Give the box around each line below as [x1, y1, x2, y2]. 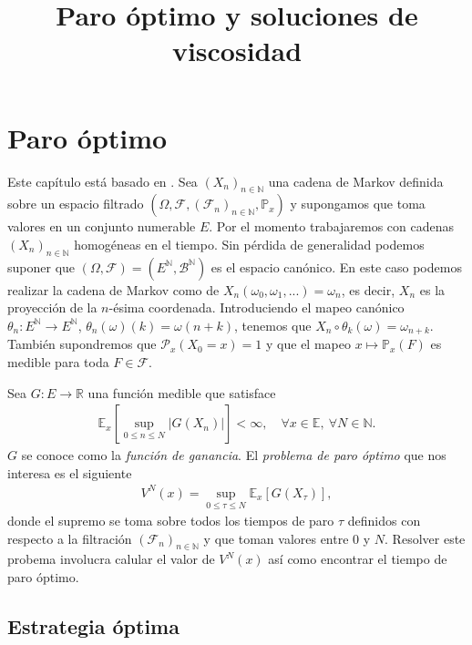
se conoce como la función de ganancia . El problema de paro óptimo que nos [21, 445, 446, 465]
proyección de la [7, 298, 97, 317]
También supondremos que [7, 334, 157, 353]
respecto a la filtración [7, 528, 132, 548]
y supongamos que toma [290, 194, 426, 213]
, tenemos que [234, 315, 312, 334]
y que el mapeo [266, 334, 351, 353]
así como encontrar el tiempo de [268, 549, 447, 568]
